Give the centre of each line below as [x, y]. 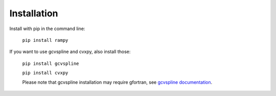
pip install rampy [45, 40]
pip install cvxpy [45, 73]
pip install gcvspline [51, 63]
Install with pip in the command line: [47, 29]
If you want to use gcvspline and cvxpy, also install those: [70, 52]
